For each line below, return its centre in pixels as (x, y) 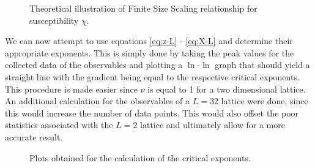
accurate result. (34, 136)
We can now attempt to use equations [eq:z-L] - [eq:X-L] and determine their (149, 41)
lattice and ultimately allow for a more (213, 125)
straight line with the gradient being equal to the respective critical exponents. (152, 76)
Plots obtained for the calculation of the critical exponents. (140, 157)
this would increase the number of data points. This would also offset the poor (152, 113)
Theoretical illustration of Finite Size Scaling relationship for (143, 8)
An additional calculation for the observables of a (98, 101)
